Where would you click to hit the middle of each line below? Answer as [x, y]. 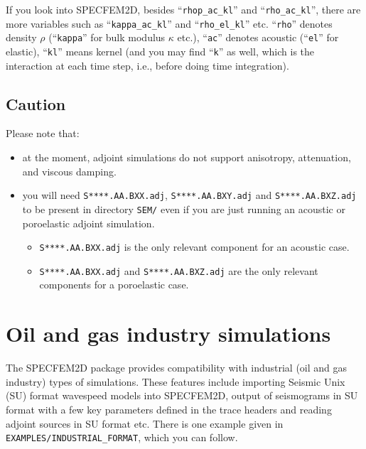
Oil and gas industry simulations [168, 334]
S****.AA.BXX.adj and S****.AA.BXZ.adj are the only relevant [179, 270]
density [21, 37]
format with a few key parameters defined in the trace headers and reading [169, 409]
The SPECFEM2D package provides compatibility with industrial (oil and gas [177, 368]
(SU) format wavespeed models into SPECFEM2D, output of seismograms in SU [182, 395]
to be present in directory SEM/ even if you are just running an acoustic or [184, 209]
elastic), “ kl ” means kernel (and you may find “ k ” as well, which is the [160, 51]
